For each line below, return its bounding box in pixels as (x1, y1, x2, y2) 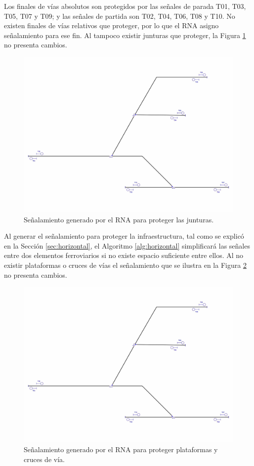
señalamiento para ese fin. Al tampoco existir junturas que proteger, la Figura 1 (4, 30, 246, 40)
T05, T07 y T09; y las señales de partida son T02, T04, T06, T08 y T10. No (4, 10, 235, 21)
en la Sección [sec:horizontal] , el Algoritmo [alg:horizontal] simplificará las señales (4, 240, 250, 251)
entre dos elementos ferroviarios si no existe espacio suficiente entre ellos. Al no (4, 250, 244, 260)
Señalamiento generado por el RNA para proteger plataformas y (24, 444, 218, 454)
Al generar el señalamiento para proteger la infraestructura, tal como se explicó (4, 231, 244, 241)
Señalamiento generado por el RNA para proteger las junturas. (24, 214, 214, 224)
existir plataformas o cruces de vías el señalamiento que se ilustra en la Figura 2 (4, 260, 247, 270)
